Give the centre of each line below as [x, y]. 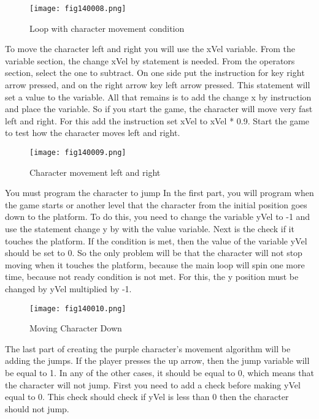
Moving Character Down [76, 328]
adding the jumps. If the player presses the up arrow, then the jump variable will [157, 360]
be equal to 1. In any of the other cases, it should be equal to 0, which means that [159, 373]
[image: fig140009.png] [78, 153]
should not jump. [37, 408]
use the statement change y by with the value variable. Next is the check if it [150, 229]
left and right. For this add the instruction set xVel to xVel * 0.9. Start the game [157, 120]
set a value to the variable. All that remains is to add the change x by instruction [158, 96]
